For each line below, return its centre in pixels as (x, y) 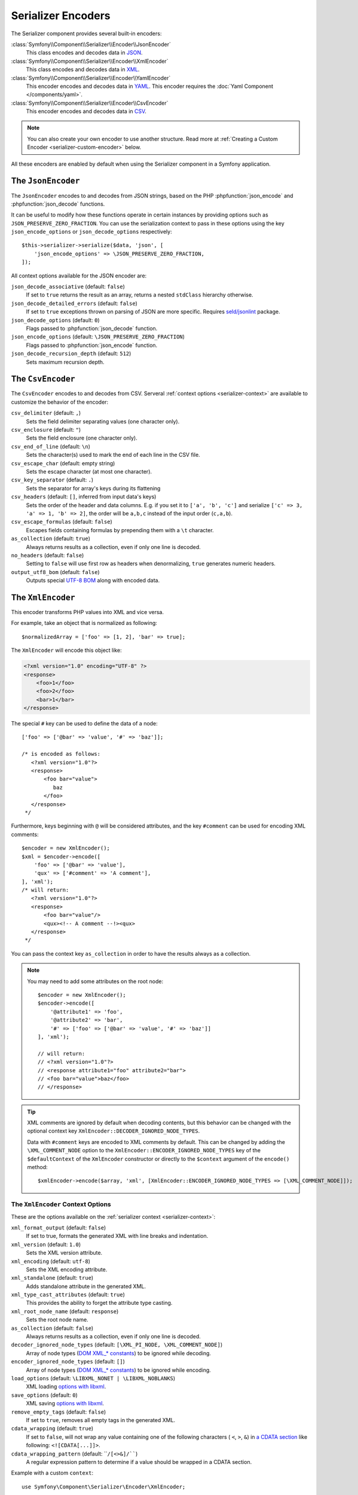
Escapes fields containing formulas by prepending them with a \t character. (120, 530)
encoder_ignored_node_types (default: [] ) (68, 1362)
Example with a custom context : (52, 1473)
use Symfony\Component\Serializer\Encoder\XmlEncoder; (104, 1487)
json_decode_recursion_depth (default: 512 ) (71, 353)
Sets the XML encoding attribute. (67, 1269)
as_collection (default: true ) (51, 539)
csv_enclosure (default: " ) (46, 430)
